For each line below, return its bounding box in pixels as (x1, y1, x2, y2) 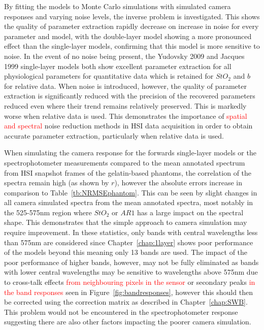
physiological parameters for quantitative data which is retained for (4, 71, 214, 81)
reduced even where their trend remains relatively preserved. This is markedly (4, 100, 247, 111)
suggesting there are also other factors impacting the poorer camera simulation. (4, 316, 251, 327)
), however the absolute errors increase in (114, 177, 243, 188)
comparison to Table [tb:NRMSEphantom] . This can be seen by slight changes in (4, 187, 257, 197)
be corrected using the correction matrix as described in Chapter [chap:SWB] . (4, 296, 248, 307)
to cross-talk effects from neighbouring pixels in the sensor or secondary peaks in (4, 277, 255, 287)
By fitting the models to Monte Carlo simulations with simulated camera (4, 1, 231, 11)
